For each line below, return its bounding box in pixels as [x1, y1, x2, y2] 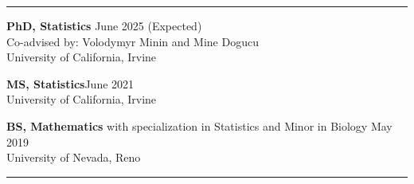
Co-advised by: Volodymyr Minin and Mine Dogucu [6, 33, 259, 49]
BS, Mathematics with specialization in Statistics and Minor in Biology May [6, 117, 393, 134]
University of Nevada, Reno [6, 149, 141, 166]
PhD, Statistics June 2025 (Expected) [6, 18, 202, 33]
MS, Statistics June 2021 [6, 75, 135, 92]
